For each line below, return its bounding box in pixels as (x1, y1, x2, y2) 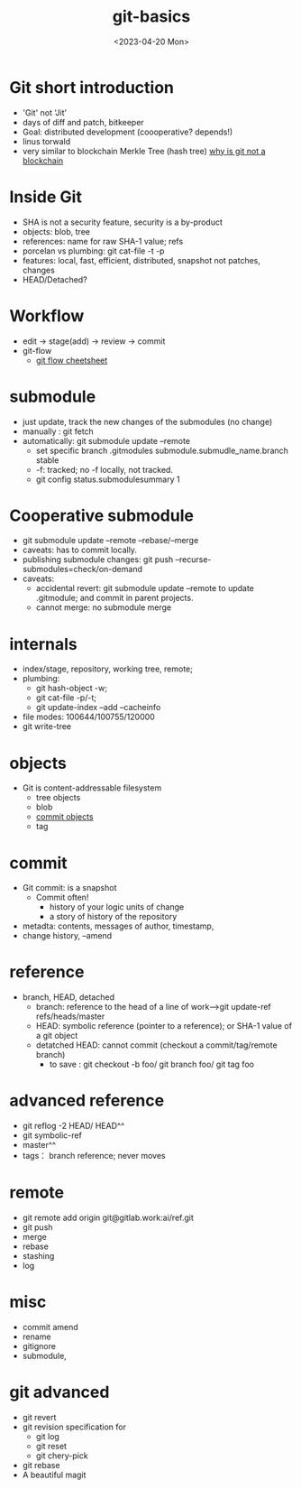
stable (35, 454, 59, 466)
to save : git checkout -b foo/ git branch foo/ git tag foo (49, 1059, 255, 1070)
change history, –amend (22, 930, 113, 941)
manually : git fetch (22, 426, 95, 437)
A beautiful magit (22, 1469, 87, 1480)
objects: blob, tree (22, 226, 90, 236)
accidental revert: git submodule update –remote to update (35, 583, 255, 594)
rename (22, 1331, 51, 1342)
